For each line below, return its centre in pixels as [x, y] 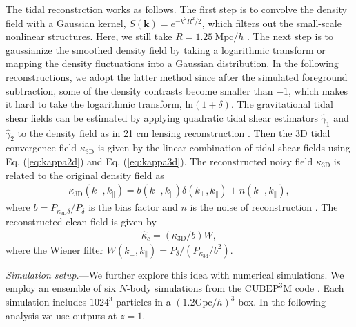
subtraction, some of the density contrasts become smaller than [139, 90]
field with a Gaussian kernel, [66, 22]
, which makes [318, 90]
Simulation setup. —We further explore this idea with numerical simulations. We [175, 274]
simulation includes [46, 302]
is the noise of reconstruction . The [264, 207]
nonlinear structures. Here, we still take [89, 36]
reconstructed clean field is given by [81, 222]
